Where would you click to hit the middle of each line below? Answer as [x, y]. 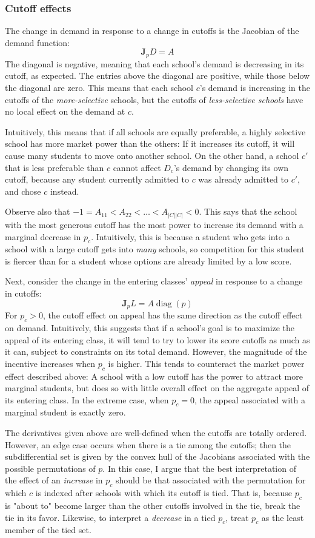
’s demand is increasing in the [255, 88]
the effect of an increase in [54, 480]
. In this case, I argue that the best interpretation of [199, 468]
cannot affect [137, 167]
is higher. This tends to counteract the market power [206, 363]
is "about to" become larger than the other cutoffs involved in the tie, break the [153, 506]
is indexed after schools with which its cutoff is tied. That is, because [164, 493]
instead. [65, 191]
